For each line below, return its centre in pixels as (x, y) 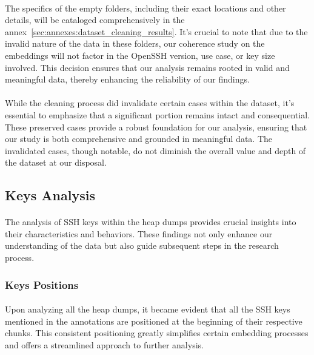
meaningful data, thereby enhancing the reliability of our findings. (127, 79)
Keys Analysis (50, 195)
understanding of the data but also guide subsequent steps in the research (142, 245)
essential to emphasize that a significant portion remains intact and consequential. (157, 114)
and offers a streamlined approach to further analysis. (104, 344)
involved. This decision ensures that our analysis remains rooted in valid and (147, 67)
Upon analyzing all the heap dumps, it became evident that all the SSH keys (148, 309)
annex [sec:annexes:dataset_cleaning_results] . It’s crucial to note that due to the (156, 31)
